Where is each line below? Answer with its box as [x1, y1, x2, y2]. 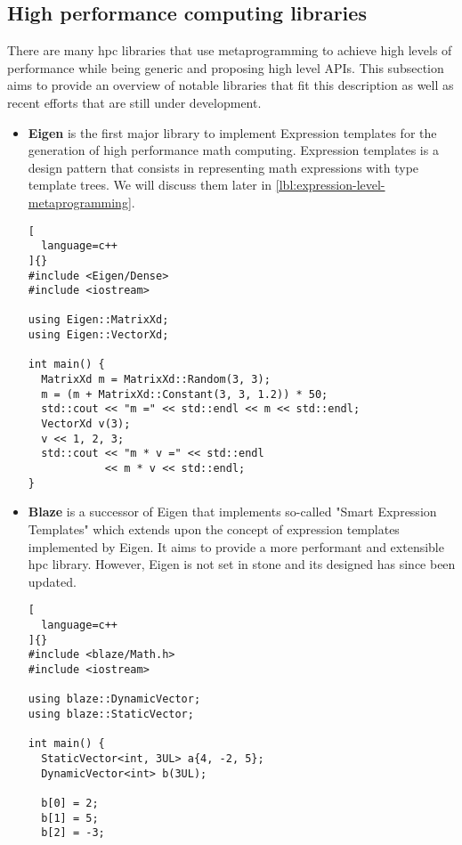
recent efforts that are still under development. [7, 93, 262, 111]
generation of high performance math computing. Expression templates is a [28, 141, 439, 159]
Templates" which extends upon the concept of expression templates [28, 519, 400, 538]
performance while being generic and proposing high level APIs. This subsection [7, 58, 444, 77]
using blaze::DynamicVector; [28, 693, 201, 706]
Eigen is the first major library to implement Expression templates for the [28, 123, 437, 142]
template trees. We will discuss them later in [28, 175, 272, 194]
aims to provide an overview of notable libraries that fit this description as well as [7, 76, 454, 94]
